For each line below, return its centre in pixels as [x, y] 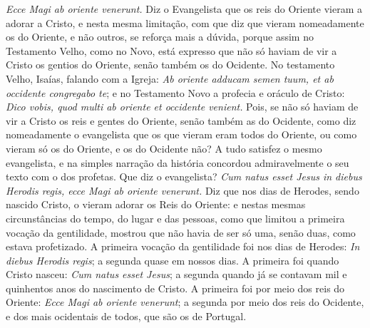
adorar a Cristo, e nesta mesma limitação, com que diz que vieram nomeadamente [185, 22]
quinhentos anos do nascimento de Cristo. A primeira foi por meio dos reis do [175, 288]
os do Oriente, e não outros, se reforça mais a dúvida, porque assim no [160, 37]
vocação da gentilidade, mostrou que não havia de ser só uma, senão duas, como [181, 232]
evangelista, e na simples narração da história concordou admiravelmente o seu [178, 162]
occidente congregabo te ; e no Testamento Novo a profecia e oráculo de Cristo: [175, 92]
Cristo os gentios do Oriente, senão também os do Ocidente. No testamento [170, 65]
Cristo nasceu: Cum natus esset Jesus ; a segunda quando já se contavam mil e [176, 274]
